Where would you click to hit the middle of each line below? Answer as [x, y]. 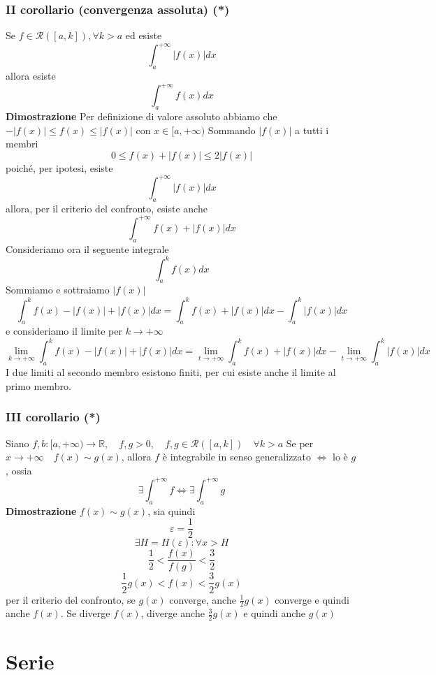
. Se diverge [85, 613]
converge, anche [203, 599]
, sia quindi [172, 510]
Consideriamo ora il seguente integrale [87, 248]
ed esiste [144, 35]
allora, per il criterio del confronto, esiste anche [107, 208]
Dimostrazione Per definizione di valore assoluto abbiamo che [141, 116]
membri [22, 144]
